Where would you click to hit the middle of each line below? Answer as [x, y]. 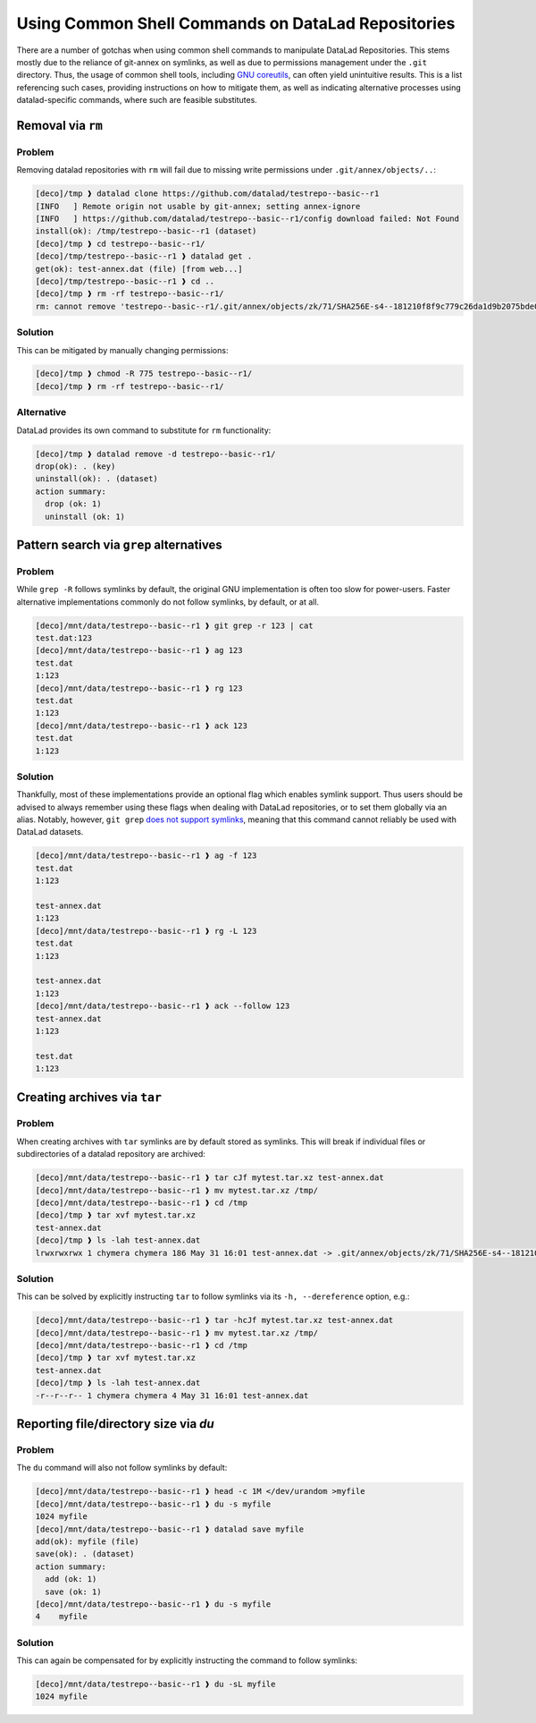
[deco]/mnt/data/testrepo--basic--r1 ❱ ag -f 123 [146, 856]
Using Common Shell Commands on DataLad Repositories [236, 23]
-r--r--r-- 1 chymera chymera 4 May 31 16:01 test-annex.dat [172, 1395]
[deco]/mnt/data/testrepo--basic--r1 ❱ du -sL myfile [155, 1684]
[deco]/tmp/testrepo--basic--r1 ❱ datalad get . [144, 256]
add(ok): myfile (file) [88, 1541]
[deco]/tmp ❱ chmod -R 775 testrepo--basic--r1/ [144, 374]
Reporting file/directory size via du [115, 1424]
